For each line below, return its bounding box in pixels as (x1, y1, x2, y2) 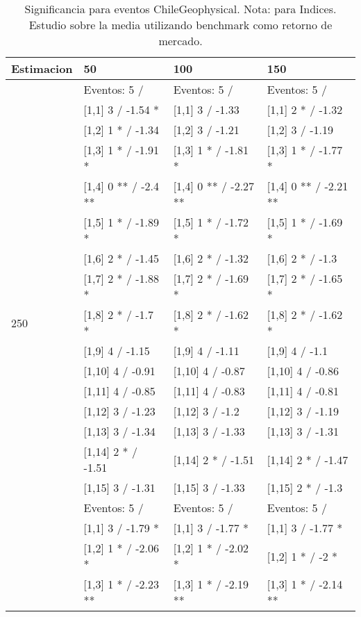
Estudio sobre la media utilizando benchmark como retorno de (28, 17, 333, 33)
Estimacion (11, 60, 73, 76)
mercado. (158, 33, 203, 49)
